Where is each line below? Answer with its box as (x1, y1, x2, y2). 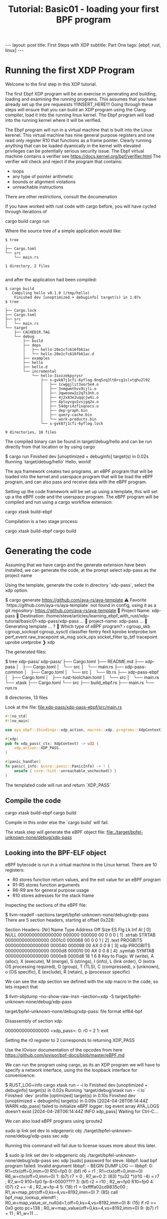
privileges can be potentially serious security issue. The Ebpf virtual (5, 148, 144, 154)
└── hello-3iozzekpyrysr (31, 373, 83, 378)
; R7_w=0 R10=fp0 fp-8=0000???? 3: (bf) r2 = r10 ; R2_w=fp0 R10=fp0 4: (5, 1179, 155, 1185)
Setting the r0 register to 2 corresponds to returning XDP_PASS (5, 1038, 135, 1044)
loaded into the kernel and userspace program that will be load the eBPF (5, 474, 154, 480)
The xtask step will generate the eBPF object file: (5, 829, 106, 835)
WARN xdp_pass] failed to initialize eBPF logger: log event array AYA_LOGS (5, 1103, 160, 1109)
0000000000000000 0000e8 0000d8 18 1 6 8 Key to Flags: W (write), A (5, 953, 154, 959)
